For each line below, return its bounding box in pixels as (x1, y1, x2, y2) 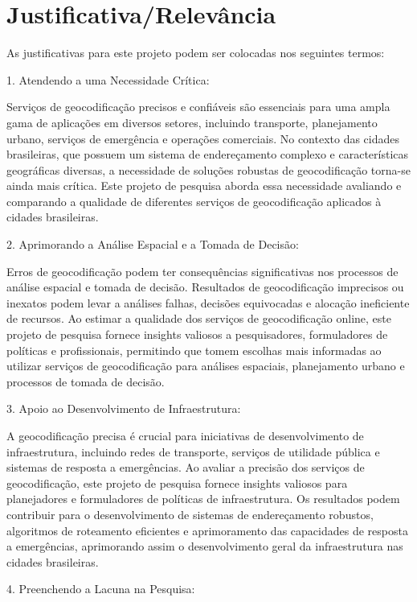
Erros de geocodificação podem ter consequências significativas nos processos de (6, 262, 399, 279)
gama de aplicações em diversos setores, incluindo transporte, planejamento (6, 113, 378, 130)
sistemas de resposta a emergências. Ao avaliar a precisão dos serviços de (6, 459, 365, 476)
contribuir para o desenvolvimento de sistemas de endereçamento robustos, (6, 505, 374, 522)
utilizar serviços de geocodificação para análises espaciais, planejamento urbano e (6, 357, 405, 374)
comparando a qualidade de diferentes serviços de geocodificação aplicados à (6, 192, 382, 209)
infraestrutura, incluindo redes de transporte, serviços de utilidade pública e (6, 443, 380, 460)
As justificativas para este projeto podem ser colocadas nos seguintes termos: (6, 44, 385, 61)
